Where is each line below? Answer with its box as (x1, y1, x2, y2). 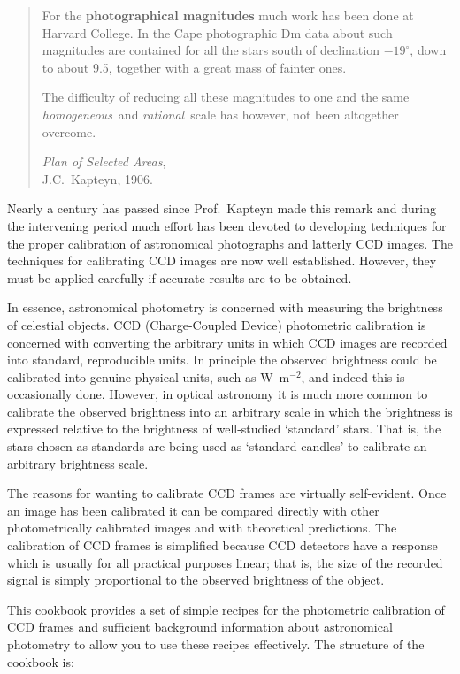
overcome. (42, 122, 96, 141)
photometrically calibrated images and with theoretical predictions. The (7, 518, 397, 537)
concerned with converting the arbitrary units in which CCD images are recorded (7, 333, 448, 351)
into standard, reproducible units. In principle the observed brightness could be (7, 350, 437, 369)
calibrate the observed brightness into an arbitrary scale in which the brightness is (7, 402, 453, 420)
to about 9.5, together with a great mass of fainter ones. (42, 57, 347, 76)
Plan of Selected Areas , (42, 152, 166, 171)
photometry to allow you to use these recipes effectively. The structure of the (7, 635, 425, 653)
